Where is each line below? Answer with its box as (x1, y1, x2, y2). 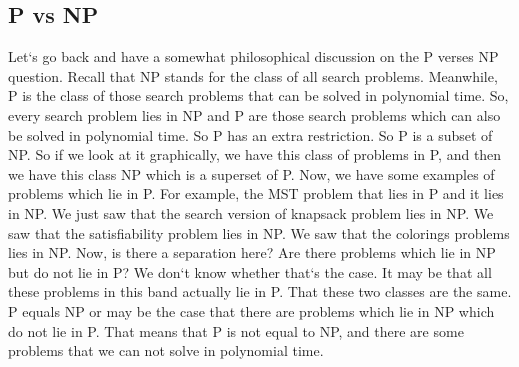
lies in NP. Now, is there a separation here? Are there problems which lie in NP (8, 242, 496, 263)
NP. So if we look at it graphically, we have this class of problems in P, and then (8, 144, 502, 165)
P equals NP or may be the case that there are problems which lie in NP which (8, 300, 495, 321)
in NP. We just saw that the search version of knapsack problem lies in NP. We (8, 202, 494, 223)
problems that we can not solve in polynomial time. (8, 340, 324, 361)
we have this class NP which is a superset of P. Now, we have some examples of (8, 163, 495, 184)
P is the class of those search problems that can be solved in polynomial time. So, (8, 85, 509, 106)
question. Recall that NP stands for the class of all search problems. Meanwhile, (8, 65, 498, 86)
